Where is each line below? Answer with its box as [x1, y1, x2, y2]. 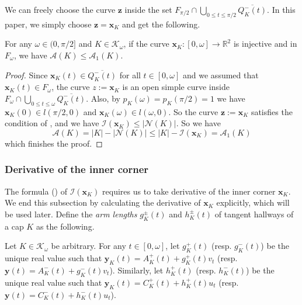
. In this [267, 4, 296, 15]
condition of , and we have [5, 117, 99, 129]
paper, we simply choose [5, 18, 92, 30]
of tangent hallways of [214, 207, 294, 220]
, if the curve [123, 37, 169, 50]
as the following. [36, 220, 95, 232]
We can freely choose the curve [5, 4, 116, 15]
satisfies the [251, 105, 293, 117]
